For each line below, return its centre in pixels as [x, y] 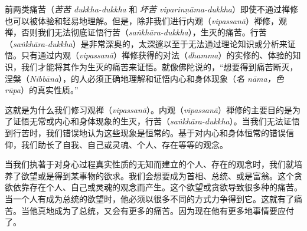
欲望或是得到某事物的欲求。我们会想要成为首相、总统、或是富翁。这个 [157, 175]
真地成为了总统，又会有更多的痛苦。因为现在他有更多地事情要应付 [166, 210]
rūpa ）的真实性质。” [42, 90]
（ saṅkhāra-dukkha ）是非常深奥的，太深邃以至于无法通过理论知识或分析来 [146, 43]
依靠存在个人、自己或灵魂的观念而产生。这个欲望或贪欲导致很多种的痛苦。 [157, 187]
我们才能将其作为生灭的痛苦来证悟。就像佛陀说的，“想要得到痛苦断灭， [159, 66]
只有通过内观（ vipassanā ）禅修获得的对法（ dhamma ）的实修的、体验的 [157, 55]
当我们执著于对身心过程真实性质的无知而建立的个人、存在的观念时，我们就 [149, 164]
